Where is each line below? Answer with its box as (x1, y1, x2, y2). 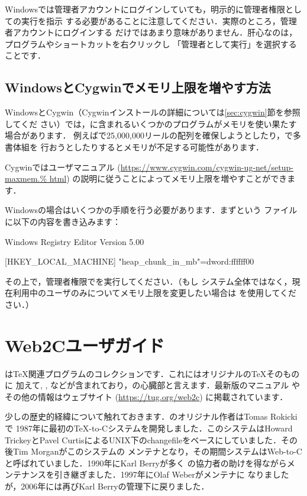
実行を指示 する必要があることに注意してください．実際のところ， (21, 14, 280, 27)
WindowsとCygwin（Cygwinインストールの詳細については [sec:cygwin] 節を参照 (5, 106, 300, 118)
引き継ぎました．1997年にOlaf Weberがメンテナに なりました (54, 468, 289, 481)
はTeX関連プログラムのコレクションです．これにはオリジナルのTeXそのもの (5, 367, 300, 379)
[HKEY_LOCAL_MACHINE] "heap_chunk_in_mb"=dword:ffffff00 (5, 255, 254, 268)
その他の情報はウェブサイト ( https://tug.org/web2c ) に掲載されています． (5, 390, 288, 402)
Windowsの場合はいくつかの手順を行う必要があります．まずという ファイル (5, 204, 298, 216)
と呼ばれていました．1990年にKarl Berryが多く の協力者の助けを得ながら (5, 456, 287, 469)
